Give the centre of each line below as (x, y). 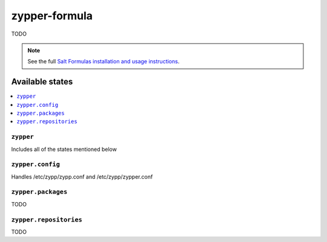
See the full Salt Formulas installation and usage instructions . (104, 62)
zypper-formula (52, 16)
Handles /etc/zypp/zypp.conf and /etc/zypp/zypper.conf (82, 177)
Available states (42, 82)
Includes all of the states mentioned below (64, 149)
